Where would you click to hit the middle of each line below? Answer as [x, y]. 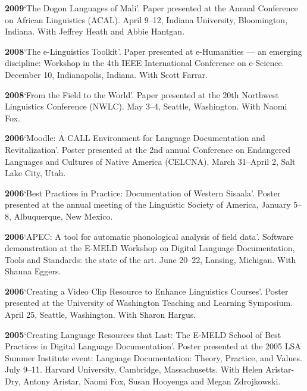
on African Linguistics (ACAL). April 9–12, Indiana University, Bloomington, [146, 19]
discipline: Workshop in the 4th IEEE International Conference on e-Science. [145, 63]
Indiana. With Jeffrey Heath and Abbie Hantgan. [95, 31]
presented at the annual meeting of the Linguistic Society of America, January [148, 204]
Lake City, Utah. [35, 173]
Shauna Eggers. [33, 271]
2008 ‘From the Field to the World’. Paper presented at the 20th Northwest [142, 94]
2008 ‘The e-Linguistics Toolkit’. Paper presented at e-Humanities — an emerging [153, 51]
